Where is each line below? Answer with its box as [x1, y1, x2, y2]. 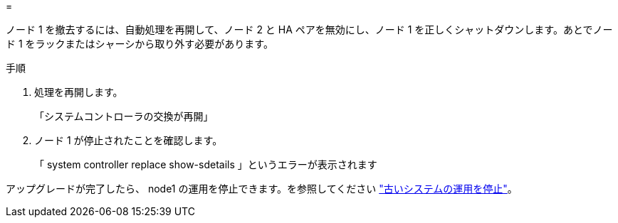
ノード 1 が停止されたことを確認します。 [34, 134, 223, 146]
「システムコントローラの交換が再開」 [34, 110, 214, 122]
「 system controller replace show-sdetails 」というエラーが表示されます [34, 158, 377, 170]
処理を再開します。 [34, 86, 123, 98]
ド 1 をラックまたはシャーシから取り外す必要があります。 [6, 38, 273, 50]
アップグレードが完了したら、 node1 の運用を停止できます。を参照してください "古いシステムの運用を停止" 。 [6, 183, 518, 195]
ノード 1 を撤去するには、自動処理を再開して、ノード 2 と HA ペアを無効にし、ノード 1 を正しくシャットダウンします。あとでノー [6, 23, 613, 36]
